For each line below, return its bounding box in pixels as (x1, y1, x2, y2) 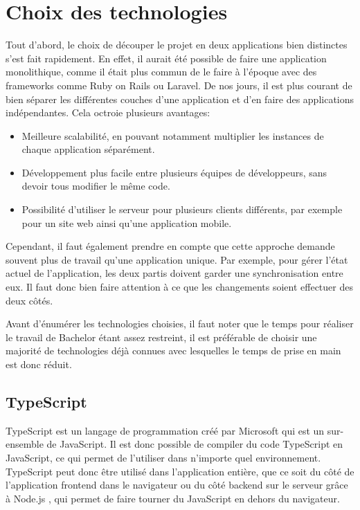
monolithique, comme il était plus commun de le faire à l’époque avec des (6, 64, 317, 79)
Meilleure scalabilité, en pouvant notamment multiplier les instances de (21, 128, 324, 143)
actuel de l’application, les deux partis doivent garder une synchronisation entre (6, 266, 343, 280)
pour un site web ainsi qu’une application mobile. (21, 215, 232, 230)
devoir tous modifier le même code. (21, 179, 170, 193)
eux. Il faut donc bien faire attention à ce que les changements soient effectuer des (6, 280, 353, 294)
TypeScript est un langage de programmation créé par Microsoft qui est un (6, 423, 325, 437)
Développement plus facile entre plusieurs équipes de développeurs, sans (21, 165, 327, 179)
